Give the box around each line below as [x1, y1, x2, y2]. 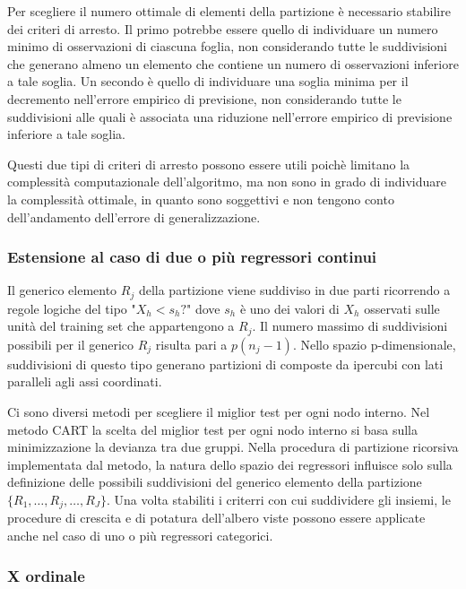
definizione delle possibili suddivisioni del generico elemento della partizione [7, 472, 422, 491]
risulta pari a [155, 334, 228, 353]
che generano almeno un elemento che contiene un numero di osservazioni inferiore [7, 54, 459, 73]
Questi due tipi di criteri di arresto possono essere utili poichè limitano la [7, 154, 410, 173]
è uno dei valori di [239, 299, 340, 317]
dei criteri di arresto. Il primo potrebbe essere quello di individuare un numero [7, 19, 438, 38]
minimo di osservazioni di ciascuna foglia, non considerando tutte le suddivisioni [7, 37, 447, 56]
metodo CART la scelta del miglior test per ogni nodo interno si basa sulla [7, 420, 419, 438]
